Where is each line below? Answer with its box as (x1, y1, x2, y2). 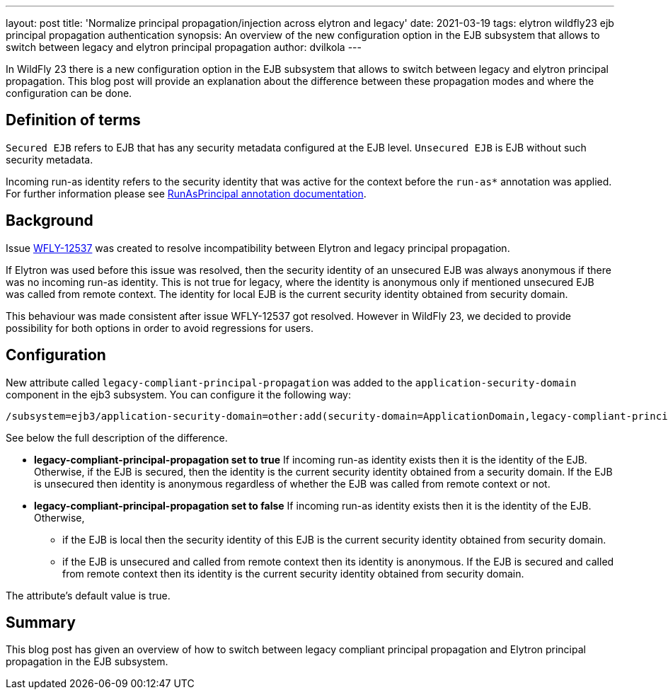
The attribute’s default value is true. (6, 589, 171, 602)
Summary (6, 613, 76, 631)
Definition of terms (6, 111, 141, 130)
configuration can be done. (6, 87, 132, 99)
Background (6, 212, 93, 230)
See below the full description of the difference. (6, 431, 228, 444)
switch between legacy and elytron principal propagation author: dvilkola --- (6, 41, 362, 53)
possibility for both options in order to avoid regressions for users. (6, 321, 313, 334)
